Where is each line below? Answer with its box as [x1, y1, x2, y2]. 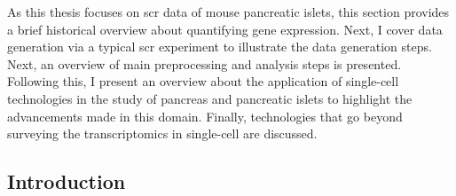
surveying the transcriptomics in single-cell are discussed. [7, 124, 318, 143]
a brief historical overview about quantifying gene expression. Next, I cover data [7, 20, 443, 38]
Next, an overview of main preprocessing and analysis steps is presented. [7, 54, 402, 73]
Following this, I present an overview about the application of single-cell [7, 72, 399, 90]
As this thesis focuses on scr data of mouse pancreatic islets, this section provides [7, 3, 450, 20]
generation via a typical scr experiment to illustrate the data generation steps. [7, 37, 432, 56]
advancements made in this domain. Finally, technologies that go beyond [7, 106, 403, 125]
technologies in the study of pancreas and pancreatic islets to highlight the [7, 89, 413, 107]
